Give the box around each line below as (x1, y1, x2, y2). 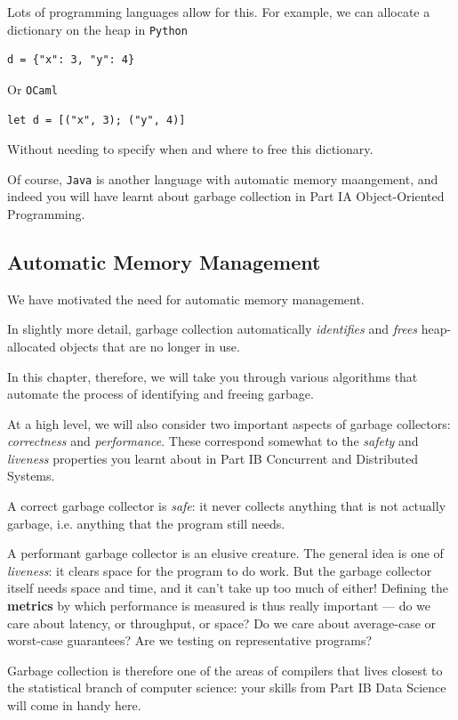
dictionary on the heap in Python (7, 20, 188, 38)
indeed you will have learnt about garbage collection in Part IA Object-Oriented (7, 187, 445, 206)
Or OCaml (7, 79, 58, 98)
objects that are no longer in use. (60, 336, 240, 355)
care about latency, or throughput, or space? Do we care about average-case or (7, 613, 437, 632)
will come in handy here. (7, 696, 141, 715)
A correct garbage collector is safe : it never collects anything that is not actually (7, 497, 446, 515)
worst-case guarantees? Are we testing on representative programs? (7, 631, 373, 650)
